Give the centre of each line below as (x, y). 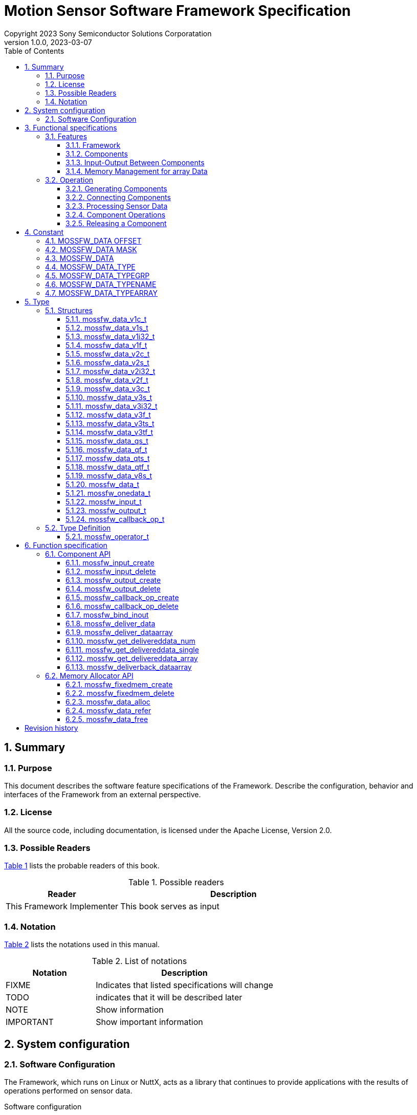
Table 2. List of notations (139, 961)
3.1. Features (66, 136)
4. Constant (44, 232)
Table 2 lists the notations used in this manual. (82, 945)
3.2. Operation (69, 180)
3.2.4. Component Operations (116, 214)
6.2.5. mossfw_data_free (107, 719)
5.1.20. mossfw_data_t (103, 484)
